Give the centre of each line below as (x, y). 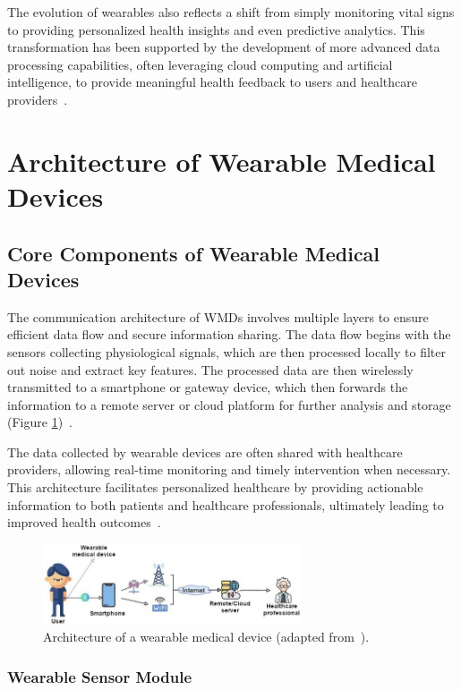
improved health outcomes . (84, 522)
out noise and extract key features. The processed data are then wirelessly (210, 369)
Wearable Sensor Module (100, 676)
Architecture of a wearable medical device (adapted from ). (206, 637)
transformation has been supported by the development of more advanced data (224, 47)
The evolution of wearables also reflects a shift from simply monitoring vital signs (231, 12)
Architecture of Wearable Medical (222, 161)
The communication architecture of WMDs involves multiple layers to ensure (218, 316)
